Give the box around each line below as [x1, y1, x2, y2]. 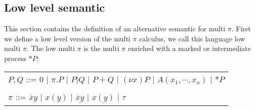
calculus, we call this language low [139, 33, 245, 43]
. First [231, 23, 251, 34]
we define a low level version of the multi [4, 33, 131, 43]
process [4, 52, 27, 63]
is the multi [83, 43, 119, 53]
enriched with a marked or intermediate [127, 43, 251, 53]
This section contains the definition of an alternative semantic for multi [4, 23, 226, 34]
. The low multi [26, 43, 75, 53]
